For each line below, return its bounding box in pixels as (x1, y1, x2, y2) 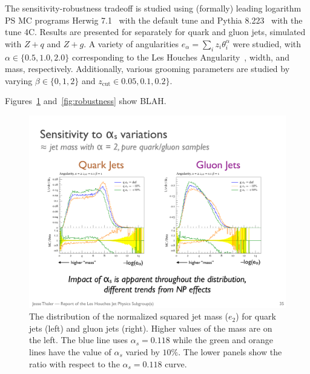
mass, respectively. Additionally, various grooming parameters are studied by (5, 62, 290, 75)
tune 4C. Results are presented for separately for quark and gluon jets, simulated (5, 25, 306, 38)
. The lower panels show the (178, 345, 282, 358)
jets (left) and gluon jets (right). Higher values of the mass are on (29, 321, 272, 334)
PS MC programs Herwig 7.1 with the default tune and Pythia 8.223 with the (5, 13, 303, 26)
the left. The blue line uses (29, 333, 128, 346)
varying (5, 74, 33, 87)
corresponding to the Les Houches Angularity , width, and (71, 50, 290, 63)
